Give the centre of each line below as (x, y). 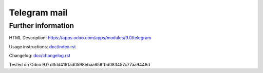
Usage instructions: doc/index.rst (42, 46)
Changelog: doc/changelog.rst (40, 56)
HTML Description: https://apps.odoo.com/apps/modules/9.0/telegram (80, 38)
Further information (41, 26)
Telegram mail (38, 13)
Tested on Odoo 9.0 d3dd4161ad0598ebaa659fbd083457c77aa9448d (80, 64)
